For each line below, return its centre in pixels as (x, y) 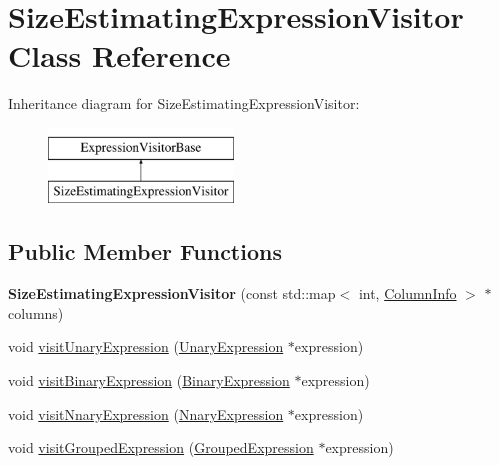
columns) (36, 312)
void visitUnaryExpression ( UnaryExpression (146, 346)
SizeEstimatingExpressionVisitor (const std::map (172, 293)
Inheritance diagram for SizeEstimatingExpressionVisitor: (184, 103)
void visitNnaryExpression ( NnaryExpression (146, 413)
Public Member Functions (145, 251)
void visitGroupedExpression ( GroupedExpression (161, 447)
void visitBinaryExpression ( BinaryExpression (149, 380)
